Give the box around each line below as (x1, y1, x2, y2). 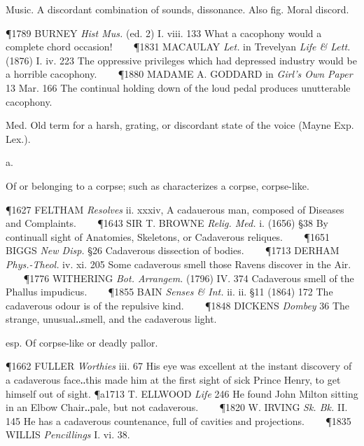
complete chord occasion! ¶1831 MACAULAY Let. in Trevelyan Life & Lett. (6, 39, 351, 54)
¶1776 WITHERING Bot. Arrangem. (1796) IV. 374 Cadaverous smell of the (23, 270, 354, 285)
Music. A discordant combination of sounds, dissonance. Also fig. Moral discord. (6, 2, 349, 16)
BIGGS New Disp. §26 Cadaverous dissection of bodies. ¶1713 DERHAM (6, 243, 339, 258)
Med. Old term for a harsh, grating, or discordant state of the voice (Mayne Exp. (6, 118, 354, 132)
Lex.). (6, 131, 31, 146)
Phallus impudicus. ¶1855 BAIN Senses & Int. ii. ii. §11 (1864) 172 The (6, 284, 333, 299)
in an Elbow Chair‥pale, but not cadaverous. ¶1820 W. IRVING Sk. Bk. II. (6, 400, 348, 414)
